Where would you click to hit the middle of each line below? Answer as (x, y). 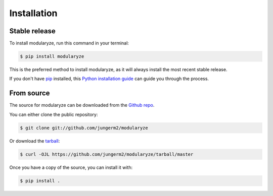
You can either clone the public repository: (54, 114)
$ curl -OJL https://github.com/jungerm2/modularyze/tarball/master (107, 154)
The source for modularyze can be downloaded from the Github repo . (82, 105)
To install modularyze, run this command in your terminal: (69, 43)
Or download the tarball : (35, 141)
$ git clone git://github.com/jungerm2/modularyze (84, 128)
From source (30, 93)
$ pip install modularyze (52, 56)
